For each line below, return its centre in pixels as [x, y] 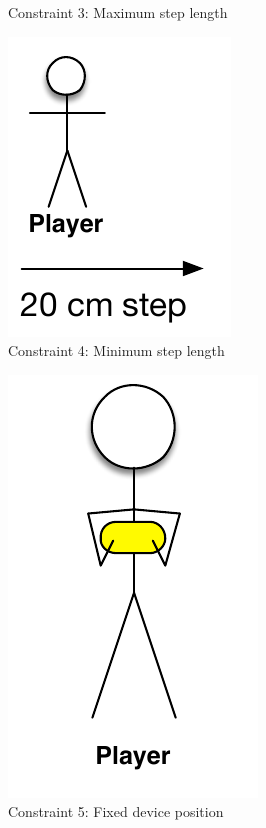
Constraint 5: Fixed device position [116, 811]
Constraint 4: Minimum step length [116, 350]
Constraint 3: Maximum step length [118, 12]
